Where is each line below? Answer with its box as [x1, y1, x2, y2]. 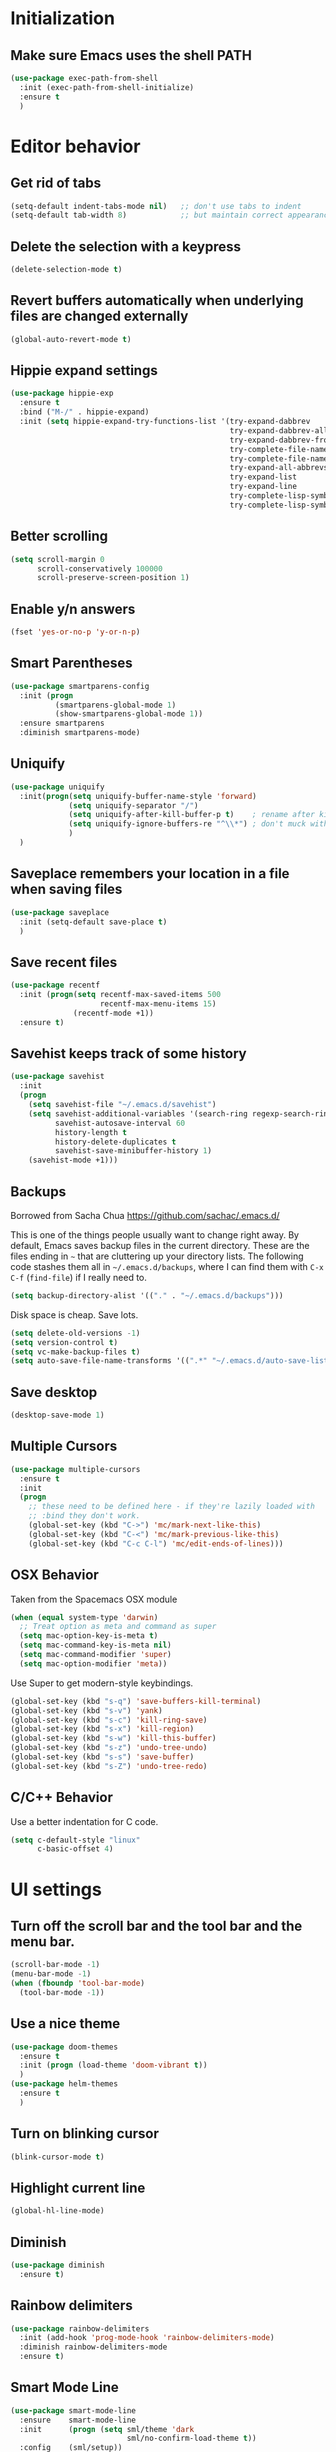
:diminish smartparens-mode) [19, 728, 141, 738]
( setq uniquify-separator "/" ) [68, 800, 199, 811]
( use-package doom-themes [10, 2042, 118, 2052]
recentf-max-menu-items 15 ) [99, 998, 217, 1009]
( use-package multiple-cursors [10, 1464, 141, 1474]
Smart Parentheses [10, 655, 133, 672]
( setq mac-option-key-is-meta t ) [19, 1631, 159, 1641]
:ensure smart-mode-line [19, 2415, 137, 2425]
